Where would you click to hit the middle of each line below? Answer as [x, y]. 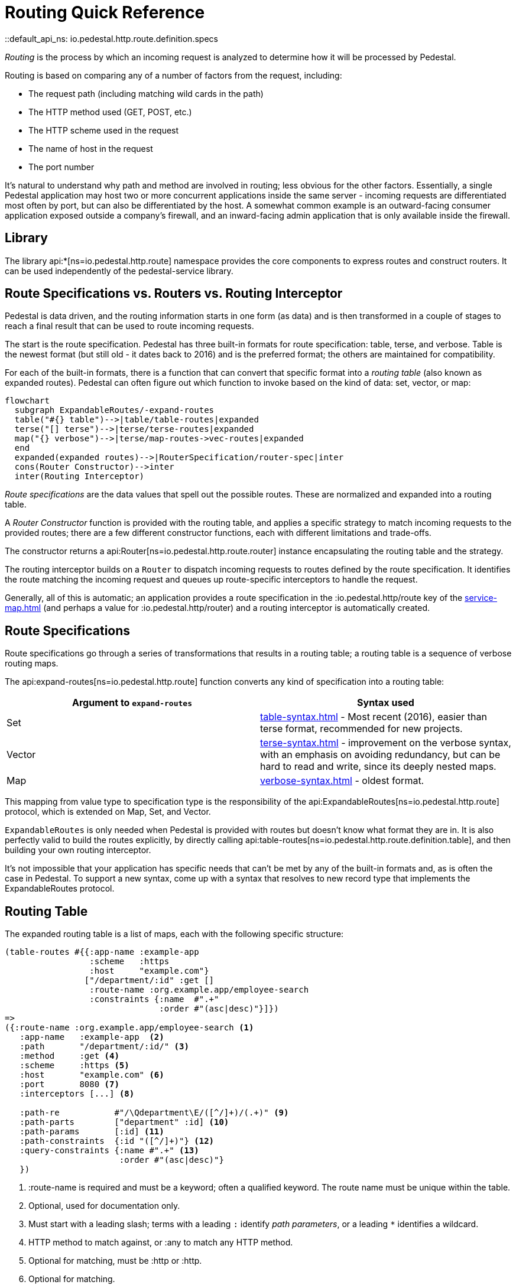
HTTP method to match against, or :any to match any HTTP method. [161, 1243]
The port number [61, 167]
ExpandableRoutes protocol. [60, 889]
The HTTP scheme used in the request [104, 130]
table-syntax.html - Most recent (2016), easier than [374, 717]
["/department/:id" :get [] [149, 980]
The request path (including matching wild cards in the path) [146, 93]
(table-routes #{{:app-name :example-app [102, 952]
